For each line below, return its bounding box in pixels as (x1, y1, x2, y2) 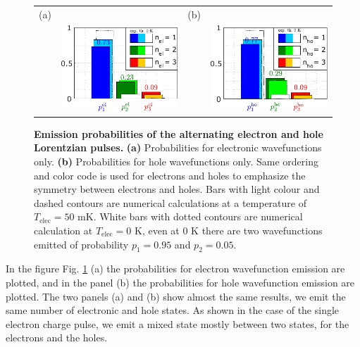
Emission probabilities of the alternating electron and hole (34, 126, 323, 141)
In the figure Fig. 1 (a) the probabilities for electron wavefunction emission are (6, 261, 345, 276)
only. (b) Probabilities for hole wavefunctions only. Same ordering (34, 154, 318, 169)
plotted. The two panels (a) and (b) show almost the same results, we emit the (6, 289, 346, 303)
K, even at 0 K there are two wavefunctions (135, 223, 323, 237)
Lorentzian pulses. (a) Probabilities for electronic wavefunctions (34, 140, 322, 155)
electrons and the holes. (6, 330, 108, 345)
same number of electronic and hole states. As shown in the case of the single (6, 303, 340, 317)
